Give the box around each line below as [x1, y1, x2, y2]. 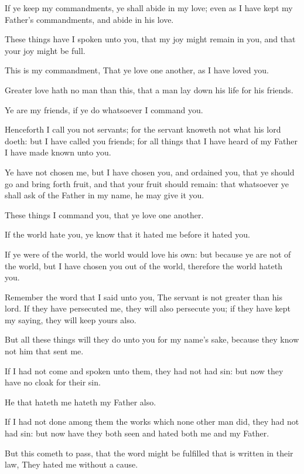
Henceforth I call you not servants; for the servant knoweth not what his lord [5, 123, 281, 136]
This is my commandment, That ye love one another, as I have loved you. [5, 64, 269, 76]
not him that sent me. [5, 345, 84, 357]
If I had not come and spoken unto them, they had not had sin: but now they [5, 364, 283, 377]
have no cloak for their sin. [5, 376, 101, 388]
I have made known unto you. [5, 146, 111, 158]
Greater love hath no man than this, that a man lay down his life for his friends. [5, 83, 293, 96]
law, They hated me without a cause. [5, 458, 138, 470]
